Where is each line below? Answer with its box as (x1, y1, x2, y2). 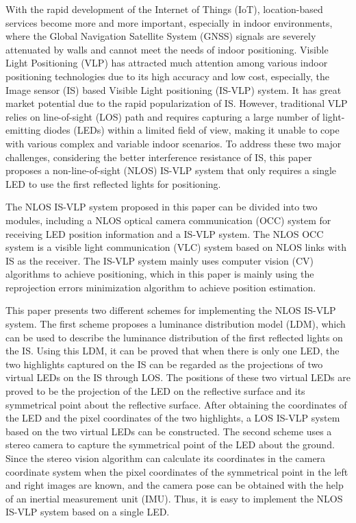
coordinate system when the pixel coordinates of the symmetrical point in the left (5, 464, 348, 478)
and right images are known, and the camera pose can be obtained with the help (5, 478, 344, 492)
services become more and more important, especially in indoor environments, (5, 15, 333, 29)
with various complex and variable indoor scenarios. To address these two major (5, 136, 342, 150)
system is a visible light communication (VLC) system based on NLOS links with (5, 240, 346, 254)
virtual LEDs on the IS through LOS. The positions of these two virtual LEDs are (5, 370, 351, 385)
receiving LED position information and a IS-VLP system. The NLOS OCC (5, 226, 324, 241)
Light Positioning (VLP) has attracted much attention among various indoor (5, 56, 328, 70)
